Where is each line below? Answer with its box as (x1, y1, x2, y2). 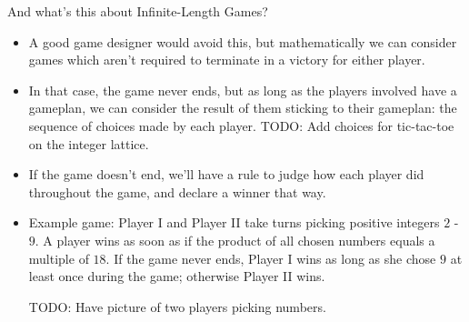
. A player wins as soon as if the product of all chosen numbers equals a (35, 230, 435, 249)
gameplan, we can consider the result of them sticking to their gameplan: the (28, 98, 457, 117)
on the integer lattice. (28, 134, 149, 153)
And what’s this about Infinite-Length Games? (7, 2, 268, 20)
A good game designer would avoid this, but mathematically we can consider (28, 32, 457, 51)
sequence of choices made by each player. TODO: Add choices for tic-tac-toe (28, 116, 454, 135)
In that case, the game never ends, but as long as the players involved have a (28, 80, 457, 99)
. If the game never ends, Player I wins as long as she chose (105, 248, 436, 267)
